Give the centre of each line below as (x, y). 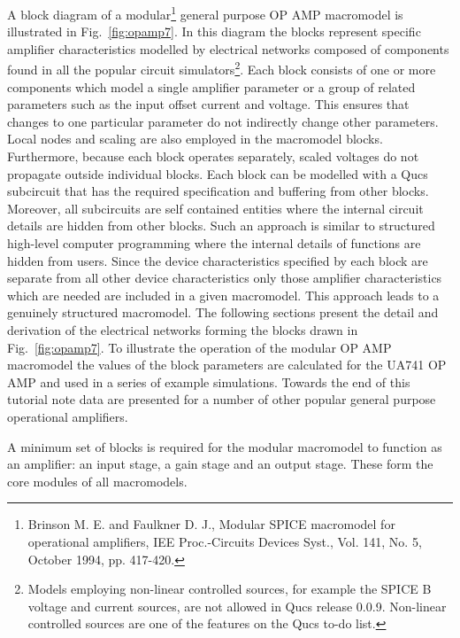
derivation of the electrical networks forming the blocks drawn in (183, 330)
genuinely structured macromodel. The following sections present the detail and (223, 312)
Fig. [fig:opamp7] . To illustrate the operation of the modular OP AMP (199, 347)
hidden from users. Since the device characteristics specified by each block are (218, 260)
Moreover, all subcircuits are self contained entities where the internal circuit (215, 208)
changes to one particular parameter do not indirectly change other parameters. (223, 121)
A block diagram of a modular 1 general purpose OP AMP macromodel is (205, 13)
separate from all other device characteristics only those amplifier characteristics (225, 278)
